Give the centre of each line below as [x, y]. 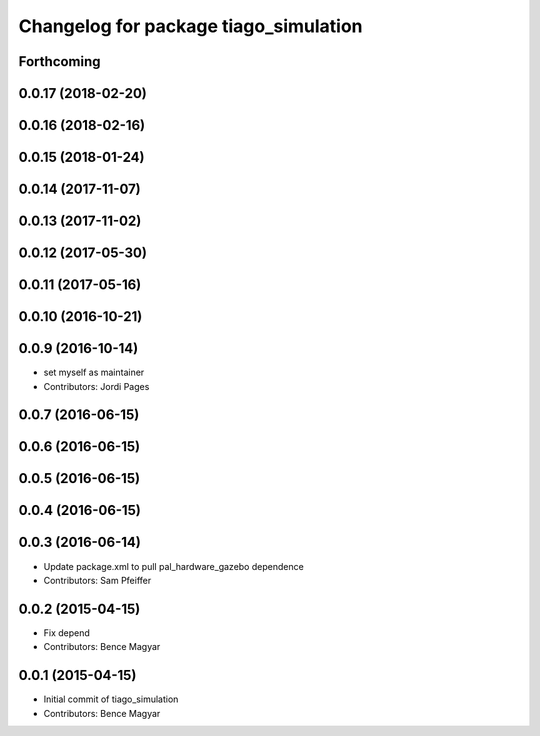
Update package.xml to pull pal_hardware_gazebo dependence [173, 566]
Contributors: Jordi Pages [96, 386]
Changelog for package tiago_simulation [191, 26]
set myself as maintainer [94, 372]
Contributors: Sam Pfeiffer [97, 580]
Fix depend [66, 632]
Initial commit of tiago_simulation [111, 699]
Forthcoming [59, 61]
